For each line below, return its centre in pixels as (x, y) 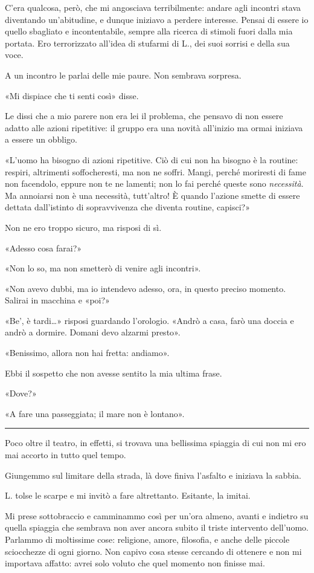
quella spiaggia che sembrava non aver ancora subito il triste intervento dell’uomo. (157, 527)
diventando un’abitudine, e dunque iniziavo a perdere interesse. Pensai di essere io (157, 19)
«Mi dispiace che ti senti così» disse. (72, 95)
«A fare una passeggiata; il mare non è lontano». (95, 413)
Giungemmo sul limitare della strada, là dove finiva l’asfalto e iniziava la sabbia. (153, 475)
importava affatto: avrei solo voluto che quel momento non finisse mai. (135, 563)
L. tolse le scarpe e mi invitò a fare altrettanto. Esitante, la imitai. (128, 495)
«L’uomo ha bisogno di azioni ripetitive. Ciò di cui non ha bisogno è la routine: (152, 159)
